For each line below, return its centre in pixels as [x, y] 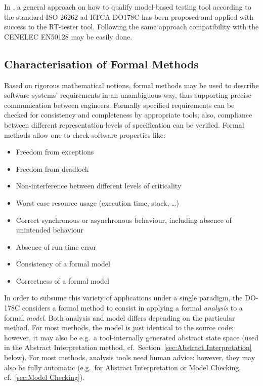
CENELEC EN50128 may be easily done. [68, 36]
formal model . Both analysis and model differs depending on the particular [120, 317]
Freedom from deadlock [52, 168]
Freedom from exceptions [55, 152]
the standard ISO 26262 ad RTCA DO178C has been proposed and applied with [129, 16]
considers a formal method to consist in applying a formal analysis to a [132, 308]
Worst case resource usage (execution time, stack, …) [97, 202]
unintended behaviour [50, 230]
